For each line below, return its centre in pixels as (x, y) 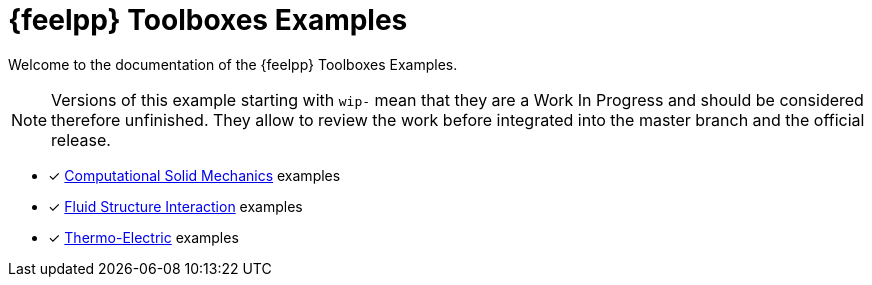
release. (81, 139)
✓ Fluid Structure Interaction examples (175, 206)
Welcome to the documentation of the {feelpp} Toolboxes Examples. (233, 64)
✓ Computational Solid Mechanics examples (194, 175)
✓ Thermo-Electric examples (143, 237)
